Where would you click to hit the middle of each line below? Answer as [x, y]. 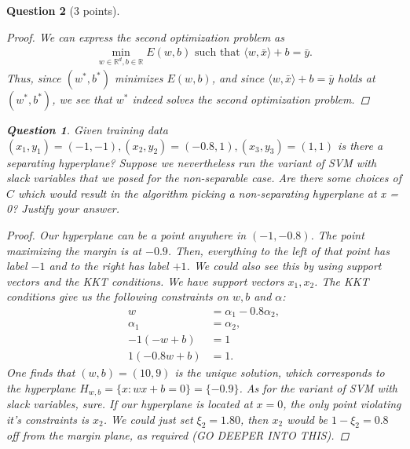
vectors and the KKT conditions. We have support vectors [145, 281]
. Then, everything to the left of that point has [278, 250]
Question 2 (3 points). [63, 10]
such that [217, 53]
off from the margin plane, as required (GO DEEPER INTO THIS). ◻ [178, 435]
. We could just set [148, 419]
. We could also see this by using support [284, 266]
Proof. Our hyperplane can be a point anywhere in [126, 234]
